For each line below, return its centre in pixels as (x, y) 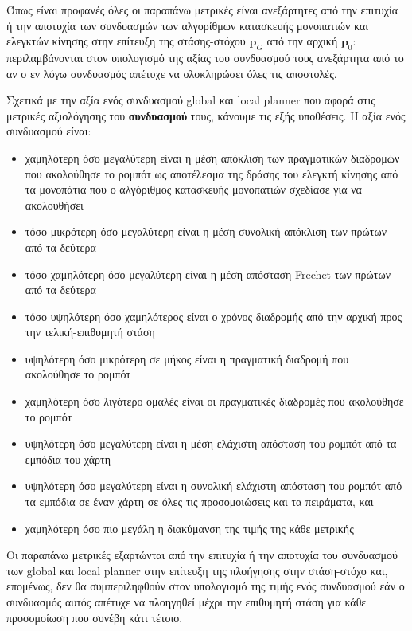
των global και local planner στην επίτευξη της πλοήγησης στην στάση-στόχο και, (197, 570)
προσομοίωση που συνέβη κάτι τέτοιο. (95, 617)
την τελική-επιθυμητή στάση (90, 332)
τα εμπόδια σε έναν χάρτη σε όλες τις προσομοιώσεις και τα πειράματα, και (199, 502)
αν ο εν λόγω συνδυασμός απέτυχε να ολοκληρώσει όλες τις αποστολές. (172, 73)
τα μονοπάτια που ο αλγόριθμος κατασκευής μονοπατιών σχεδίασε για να (193, 189)
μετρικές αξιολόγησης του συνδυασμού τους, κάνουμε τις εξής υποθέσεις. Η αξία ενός (206, 115)
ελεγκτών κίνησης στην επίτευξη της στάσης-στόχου (126, 41)
